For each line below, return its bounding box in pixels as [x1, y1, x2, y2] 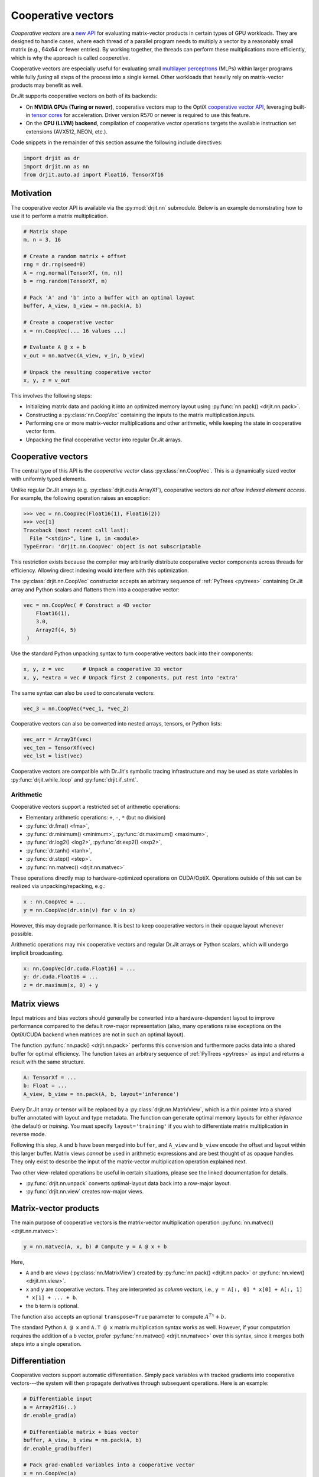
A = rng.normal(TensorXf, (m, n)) [23, 269, 123, 276]
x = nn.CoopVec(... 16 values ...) [23, 327, 126, 334]
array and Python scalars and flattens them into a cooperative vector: [11, 585, 180, 593]
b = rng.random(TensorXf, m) [23, 278, 108, 285]
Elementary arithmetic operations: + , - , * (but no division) [25, 814, 166, 821]
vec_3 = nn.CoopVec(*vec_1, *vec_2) [23, 705, 130, 712]
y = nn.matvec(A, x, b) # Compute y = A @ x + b [23, 1243, 167, 1250]
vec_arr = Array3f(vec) [23, 736, 93, 743]
